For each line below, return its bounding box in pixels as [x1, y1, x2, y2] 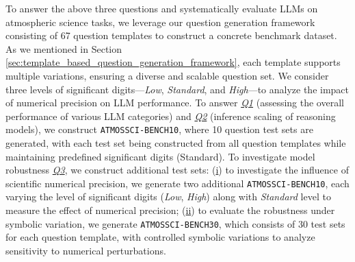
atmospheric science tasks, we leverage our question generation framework [5, 14, 315, 29]
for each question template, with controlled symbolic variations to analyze [5, 230, 315, 244]
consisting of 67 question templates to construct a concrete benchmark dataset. [5, 28, 337, 43]
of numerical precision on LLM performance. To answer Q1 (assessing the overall [5, 95, 344, 110]
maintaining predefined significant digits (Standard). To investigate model [5, 149, 315, 163]
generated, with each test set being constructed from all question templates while [5, 136, 346, 150]
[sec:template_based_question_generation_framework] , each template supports [5, 55, 341, 69]
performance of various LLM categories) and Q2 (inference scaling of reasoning [5, 108, 336, 123]
